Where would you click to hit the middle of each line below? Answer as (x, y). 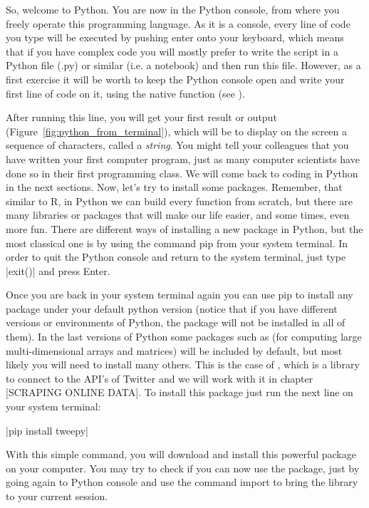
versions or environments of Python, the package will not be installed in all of (176, 322)
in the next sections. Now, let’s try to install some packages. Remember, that (174, 187)
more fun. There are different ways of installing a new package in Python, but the (184, 228)
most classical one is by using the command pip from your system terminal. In (177, 243)
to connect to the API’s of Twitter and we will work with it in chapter (160, 378)
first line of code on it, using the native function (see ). (125, 93)
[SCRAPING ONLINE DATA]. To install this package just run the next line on (180, 392)
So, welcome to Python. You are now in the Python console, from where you (173, 9)
